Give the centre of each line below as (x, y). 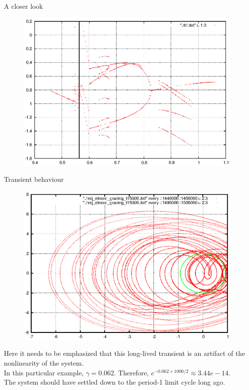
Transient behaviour (34, 179)
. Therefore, (132, 372)
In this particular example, (44, 372)
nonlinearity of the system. (44, 363)
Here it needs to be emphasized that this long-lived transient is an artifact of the (124, 353)
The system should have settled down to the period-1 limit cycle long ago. (115, 382)
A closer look (23, 6)
